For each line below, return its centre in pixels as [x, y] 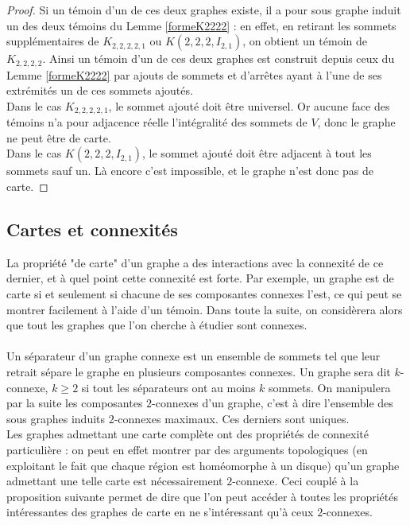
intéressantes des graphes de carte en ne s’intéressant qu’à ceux [160, 512]
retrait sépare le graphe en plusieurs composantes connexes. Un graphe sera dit [199, 372]
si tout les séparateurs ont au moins [168, 387]
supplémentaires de [53, 41]
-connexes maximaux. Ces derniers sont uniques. [232, 418]
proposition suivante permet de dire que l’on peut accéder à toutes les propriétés [202, 496]
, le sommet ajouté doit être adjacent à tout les [257, 153]
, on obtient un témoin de [305, 41]
